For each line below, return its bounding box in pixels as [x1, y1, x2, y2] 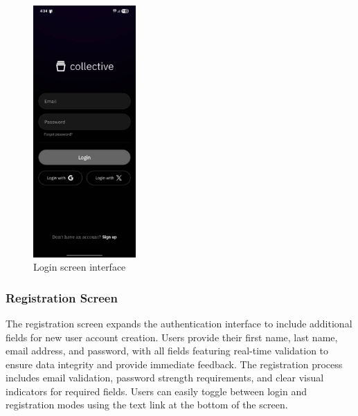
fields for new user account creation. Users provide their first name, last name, [6, 329, 338, 344]
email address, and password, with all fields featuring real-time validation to [6, 343, 329, 358]
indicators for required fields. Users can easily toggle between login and [6, 383, 307, 398]
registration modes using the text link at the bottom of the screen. [6, 397, 288, 412]
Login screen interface [33, 260, 126, 274]
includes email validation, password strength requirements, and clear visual [6, 370, 324, 385]
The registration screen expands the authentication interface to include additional [6, 316, 352, 330]
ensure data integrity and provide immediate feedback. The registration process [6, 356, 343, 371]
